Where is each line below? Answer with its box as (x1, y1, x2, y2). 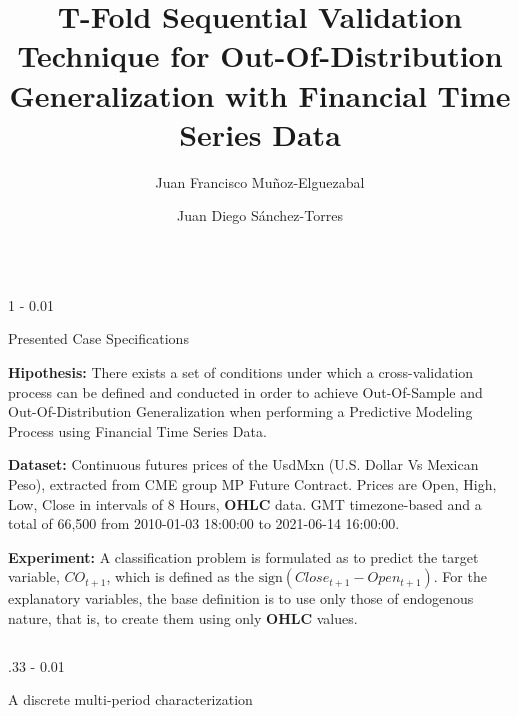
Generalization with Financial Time (9, 74, 511, 115)
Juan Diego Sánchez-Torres (177, 205, 343, 226)
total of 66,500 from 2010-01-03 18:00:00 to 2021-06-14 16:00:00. (8, 513, 400, 534)
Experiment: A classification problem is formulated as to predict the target (8, 546, 479, 567)
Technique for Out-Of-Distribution (17, 35, 503, 76)
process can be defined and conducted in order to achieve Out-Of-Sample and (8, 381, 483, 402)
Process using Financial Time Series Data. (8, 420, 267, 441)
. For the (433, 566, 487, 587)
